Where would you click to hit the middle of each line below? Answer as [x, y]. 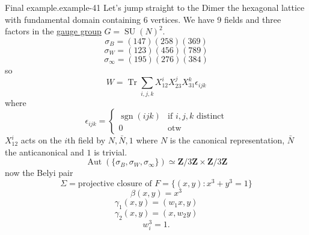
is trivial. [111, 152]
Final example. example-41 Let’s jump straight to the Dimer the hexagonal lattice [155, 7]
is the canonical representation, [227, 140]
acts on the [41, 140]
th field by [87, 140]
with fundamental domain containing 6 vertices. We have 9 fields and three [143, 19]
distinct [210, 117]
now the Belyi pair [39, 173]
